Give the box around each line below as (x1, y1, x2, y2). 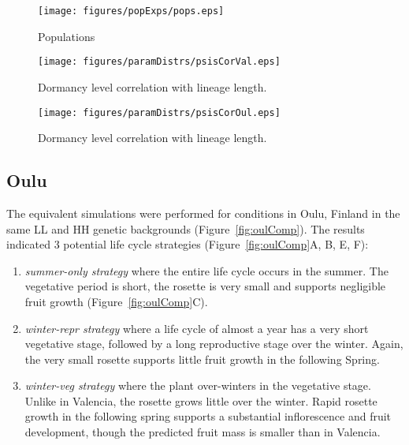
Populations (38, 28, 95, 44)
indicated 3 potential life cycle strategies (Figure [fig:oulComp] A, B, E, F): (6, 236, 369, 252)
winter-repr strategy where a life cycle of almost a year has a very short (24, 320, 369, 336)
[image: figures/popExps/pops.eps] (38, 6, 225, 17)
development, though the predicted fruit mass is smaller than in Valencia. (24, 424, 381, 440)
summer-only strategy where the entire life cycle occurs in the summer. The (24, 262, 389, 279)
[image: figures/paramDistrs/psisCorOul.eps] (38, 107, 281, 118)
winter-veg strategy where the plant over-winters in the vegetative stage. (24, 377, 371, 394)
